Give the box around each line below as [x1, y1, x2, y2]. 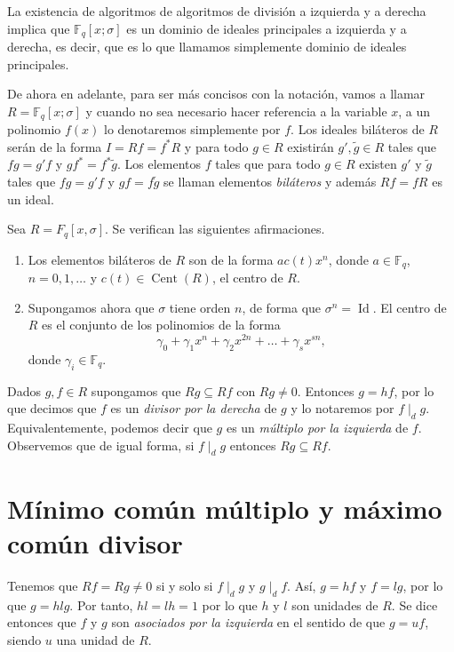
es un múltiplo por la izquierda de [226, 418, 409, 436]
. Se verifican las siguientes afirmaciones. [105, 219, 325, 238]
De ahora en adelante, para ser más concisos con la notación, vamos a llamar [7, 84, 426, 103]
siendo [7, 630, 42, 648]
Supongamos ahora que [28, 298, 155, 316]
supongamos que [91, 381, 181, 400]
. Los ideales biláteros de [291, 120, 425, 139]
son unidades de [291, 595, 378, 614]
